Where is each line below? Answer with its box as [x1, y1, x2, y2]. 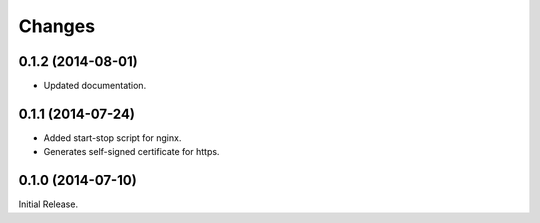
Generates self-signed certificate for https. [43, 146, 220, 158]
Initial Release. [18, 198, 79, 210]
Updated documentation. [43, 80, 147, 92]
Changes [18, 15, 95, 37]
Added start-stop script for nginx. [43, 131, 182, 144]
